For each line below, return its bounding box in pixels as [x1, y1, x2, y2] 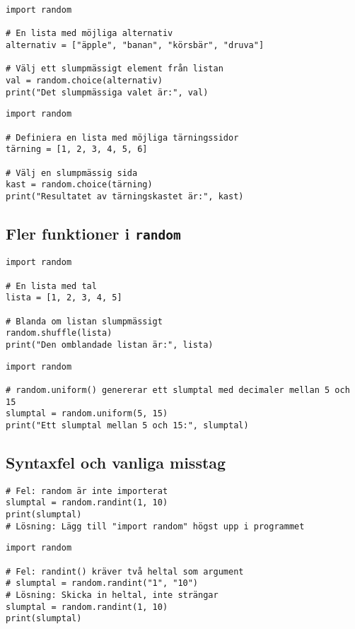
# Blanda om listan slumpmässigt [6, 316, 163, 327]
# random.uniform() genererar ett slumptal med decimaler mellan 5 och [6, 384, 350, 395]
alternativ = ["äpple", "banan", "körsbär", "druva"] [6, 40, 264, 50]
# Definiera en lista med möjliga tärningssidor [6, 132, 239, 143]
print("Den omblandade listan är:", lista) [6, 339, 214, 350]
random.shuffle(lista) [6, 328, 112, 339]
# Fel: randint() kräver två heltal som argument [6, 566, 244, 577]
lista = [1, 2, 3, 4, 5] [6, 293, 122, 303]
